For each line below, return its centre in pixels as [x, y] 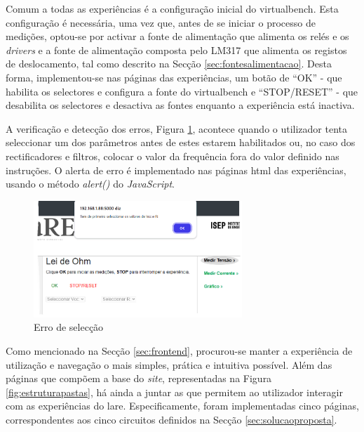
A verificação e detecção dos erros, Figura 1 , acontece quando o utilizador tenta [177, 128]
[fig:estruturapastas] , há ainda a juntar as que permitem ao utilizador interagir [174, 392]
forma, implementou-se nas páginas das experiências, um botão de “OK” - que [174, 77]
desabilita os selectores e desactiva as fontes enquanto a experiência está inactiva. [180, 105]
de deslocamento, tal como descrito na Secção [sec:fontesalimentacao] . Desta [169, 64]
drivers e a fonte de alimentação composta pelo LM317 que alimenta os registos [176, 50]
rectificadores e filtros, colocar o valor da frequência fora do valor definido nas [173, 156]
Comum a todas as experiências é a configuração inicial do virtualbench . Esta [172, 8]
